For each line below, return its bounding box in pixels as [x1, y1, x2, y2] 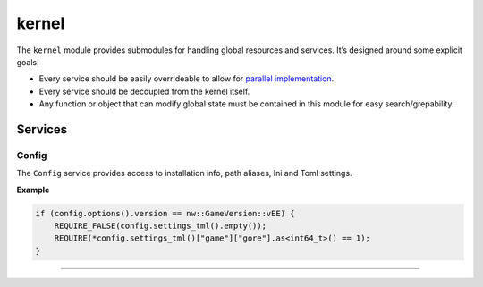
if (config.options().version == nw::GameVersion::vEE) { [35, 208, 295, 218]
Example [16, 184, 50, 195]
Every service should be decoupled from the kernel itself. [38, 86, 250, 97]
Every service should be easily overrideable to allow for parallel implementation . [38, 73, 335, 84]
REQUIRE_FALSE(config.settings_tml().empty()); [54, 221, 267, 232]
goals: [16, 56, 39, 67]
